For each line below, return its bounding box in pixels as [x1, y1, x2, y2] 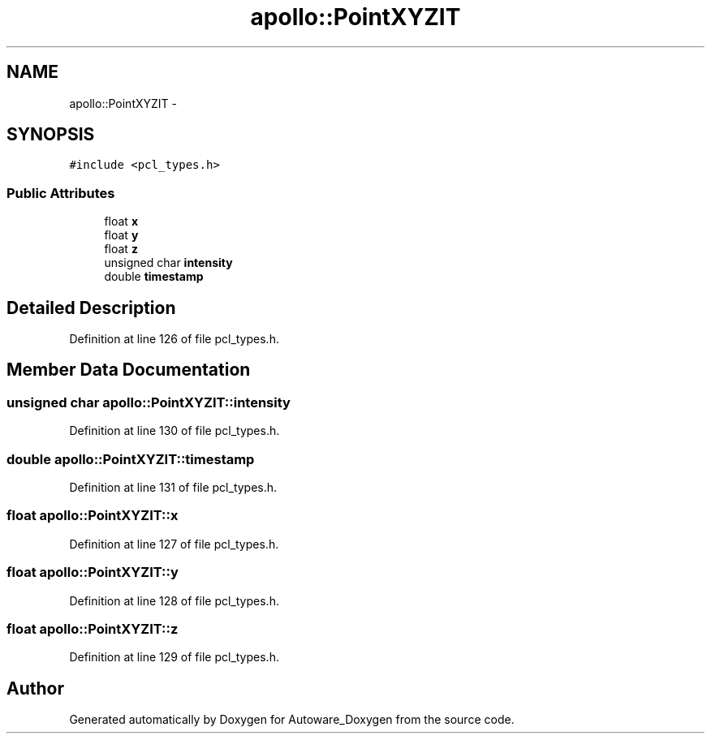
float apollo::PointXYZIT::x [6, 507, 179, 524]
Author [6, 678, 64, 699]
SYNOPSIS [6, 124, 95, 145]
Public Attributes [6, 184, 115, 201]
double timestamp [104, 269, 204, 284]
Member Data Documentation [6, 359, 251, 381]
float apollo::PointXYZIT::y [6, 564, 179, 581]
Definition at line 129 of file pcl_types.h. [69, 650, 279, 665]
